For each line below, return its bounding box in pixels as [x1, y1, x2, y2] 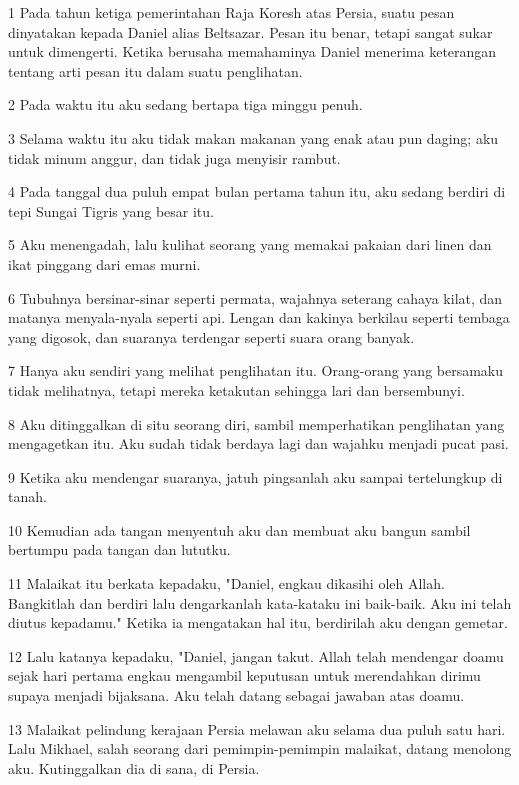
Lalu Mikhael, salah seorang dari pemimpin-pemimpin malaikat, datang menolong [8, 738, 512, 759]
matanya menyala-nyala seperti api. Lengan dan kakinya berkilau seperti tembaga [8, 307, 510, 328]
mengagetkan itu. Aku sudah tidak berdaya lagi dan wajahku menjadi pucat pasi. [8, 433, 509, 454]
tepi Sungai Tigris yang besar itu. [8, 200, 214, 221]
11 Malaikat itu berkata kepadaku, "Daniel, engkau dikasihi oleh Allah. [8, 573, 445, 594]
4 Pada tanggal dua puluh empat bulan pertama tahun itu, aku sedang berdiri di [8, 181, 506, 202]
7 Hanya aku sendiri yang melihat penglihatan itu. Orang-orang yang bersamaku [8, 360, 504, 381]
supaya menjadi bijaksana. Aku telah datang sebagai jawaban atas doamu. [8, 685, 465, 706]
